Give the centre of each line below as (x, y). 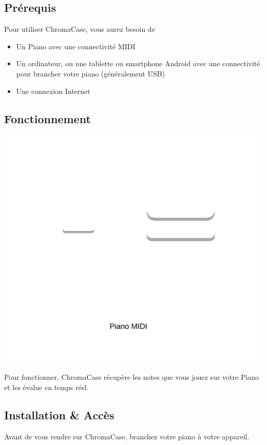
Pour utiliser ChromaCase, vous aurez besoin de (80, 29)
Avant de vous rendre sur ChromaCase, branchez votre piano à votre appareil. (127, 436)
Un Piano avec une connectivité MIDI (76, 46)
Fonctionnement (47, 118)
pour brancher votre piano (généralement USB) (91, 73)
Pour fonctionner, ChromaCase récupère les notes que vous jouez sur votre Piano (132, 377)
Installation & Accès (59, 415)
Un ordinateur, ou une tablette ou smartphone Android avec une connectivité (138, 63)
